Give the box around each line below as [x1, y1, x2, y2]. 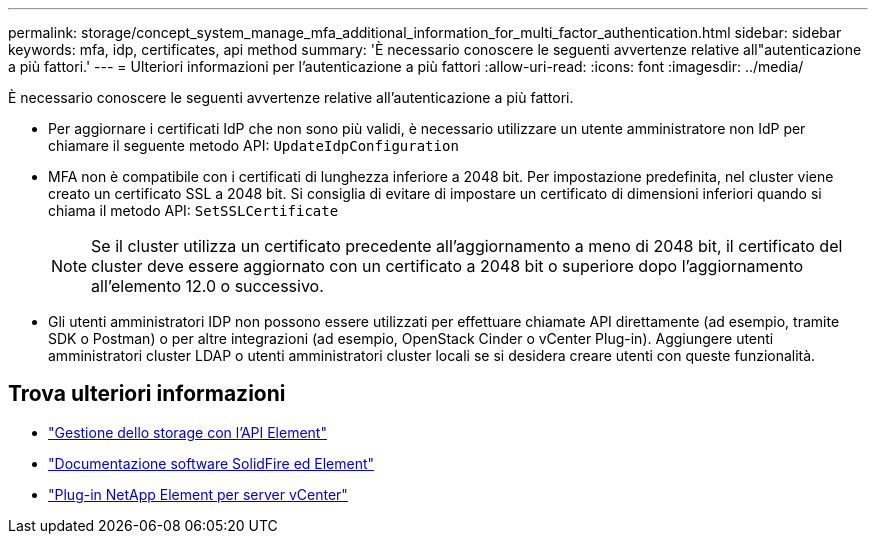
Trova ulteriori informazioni [8, 381, 286, 407]
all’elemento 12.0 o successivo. [91, 276, 324, 296]
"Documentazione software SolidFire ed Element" [48, 454, 375, 472]
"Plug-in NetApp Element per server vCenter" [48, 485, 348, 503]
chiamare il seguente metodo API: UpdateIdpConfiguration [48, 137, 459, 154]
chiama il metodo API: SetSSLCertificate [48, 202, 339, 219]
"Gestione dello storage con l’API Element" [48, 423, 327, 441]
